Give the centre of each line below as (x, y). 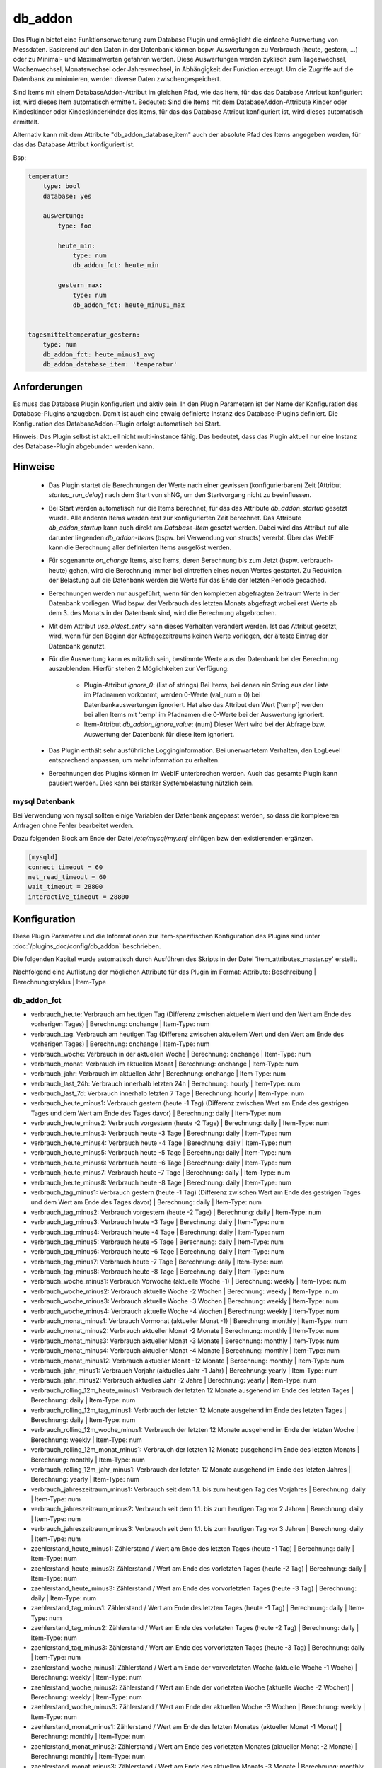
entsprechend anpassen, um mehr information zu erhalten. (134, 760)
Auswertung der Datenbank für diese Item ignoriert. (159, 734)
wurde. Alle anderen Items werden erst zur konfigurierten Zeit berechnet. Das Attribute (175, 518)
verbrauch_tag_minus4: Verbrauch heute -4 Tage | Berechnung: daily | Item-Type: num (157, 1232)
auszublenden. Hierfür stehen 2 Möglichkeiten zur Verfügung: (139, 669)
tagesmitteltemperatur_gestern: (84, 335)
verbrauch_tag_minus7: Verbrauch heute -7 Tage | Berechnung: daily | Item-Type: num (157, 1262)
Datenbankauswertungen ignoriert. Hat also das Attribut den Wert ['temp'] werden (204, 704)
